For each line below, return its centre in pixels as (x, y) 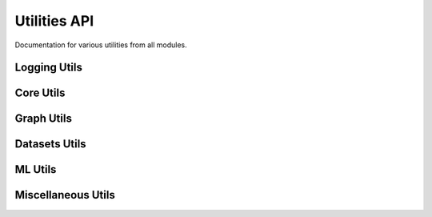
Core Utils (40, 93)
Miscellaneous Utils (65, 195)
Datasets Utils (51, 144)
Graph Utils (43, 119)
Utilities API (54, 21)
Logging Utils (49, 68)
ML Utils (36, 169)
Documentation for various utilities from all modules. (101, 45)
